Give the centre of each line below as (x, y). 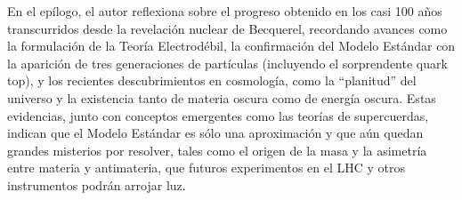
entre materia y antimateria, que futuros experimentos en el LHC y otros (207, 168)
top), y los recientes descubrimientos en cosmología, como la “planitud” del (212, 80)
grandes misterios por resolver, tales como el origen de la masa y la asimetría (217, 150)
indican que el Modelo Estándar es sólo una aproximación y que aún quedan (215, 133)
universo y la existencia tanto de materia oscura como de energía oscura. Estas (222, 97)
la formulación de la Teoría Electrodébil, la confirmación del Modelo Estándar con (231, 46)
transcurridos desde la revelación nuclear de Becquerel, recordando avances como (227, 28)
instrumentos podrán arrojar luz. (97, 184)
